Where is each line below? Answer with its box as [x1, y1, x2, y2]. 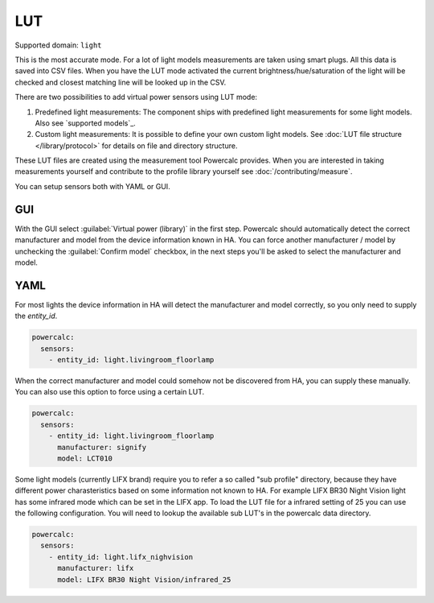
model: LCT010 [57, 453, 113, 463]
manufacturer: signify [57, 443, 147, 452]
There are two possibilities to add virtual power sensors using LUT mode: [14, 93, 257, 102]
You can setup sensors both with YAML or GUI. [14, 181, 170, 191]
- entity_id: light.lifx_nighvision [48, 552, 193, 561]
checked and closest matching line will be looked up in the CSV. [14, 77, 227, 87]
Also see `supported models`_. [35, 118, 136, 128]
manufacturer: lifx [57, 564, 134, 573]
